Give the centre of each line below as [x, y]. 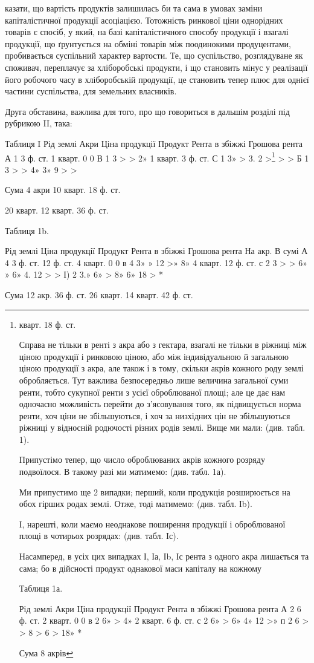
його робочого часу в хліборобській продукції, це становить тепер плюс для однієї [157, 79]
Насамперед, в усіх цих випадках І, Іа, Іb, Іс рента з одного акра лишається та [164, 556]
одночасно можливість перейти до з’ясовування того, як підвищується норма [160, 404]
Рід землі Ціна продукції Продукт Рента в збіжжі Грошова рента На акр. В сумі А [156, 251]
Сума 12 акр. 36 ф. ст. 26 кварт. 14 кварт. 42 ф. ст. [99, 294]
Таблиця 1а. [41, 588]
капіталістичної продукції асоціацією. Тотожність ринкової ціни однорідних [144, 20]
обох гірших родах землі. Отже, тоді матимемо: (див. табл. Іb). [136, 504]
